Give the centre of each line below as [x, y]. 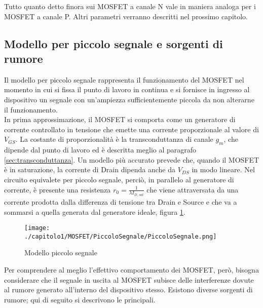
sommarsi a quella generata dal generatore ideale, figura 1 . [95, 211]
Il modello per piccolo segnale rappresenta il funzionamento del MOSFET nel [124, 79]
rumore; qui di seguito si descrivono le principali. [80, 299]
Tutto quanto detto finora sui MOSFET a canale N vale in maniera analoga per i [130, 6]
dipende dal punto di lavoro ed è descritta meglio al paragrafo [100, 150]
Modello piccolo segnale [61, 253]
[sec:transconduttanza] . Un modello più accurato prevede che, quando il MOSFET [132, 159]
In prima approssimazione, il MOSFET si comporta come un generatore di [120, 119]
